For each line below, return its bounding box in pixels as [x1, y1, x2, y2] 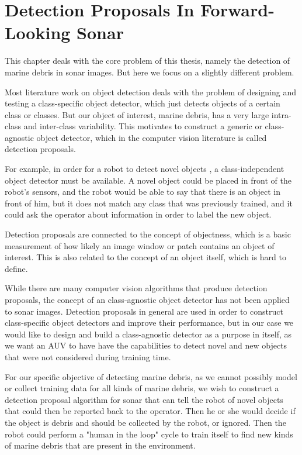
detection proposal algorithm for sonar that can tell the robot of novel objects [5, 393, 283, 405]
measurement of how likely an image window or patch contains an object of [5, 239, 275, 251]
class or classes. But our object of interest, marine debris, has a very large [5, 108, 269, 120]
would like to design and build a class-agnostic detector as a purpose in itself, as [5, 328, 292, 340]
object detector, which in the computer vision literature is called [36, 131, 267, 143]
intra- [271, 108, 291, 120]
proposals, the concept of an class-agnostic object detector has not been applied [5, 294, 290, 305]
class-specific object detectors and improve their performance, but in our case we [5, 316, 294, 329]
